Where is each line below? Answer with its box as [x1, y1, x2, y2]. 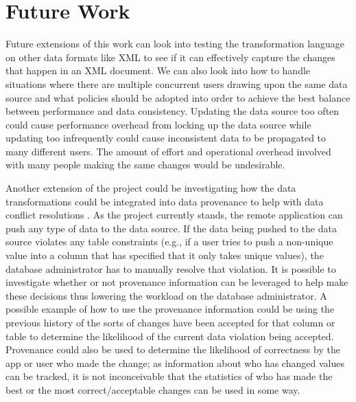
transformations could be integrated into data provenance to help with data [5, 194, 324, 208]
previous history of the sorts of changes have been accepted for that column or [5, 315, 335, 329]
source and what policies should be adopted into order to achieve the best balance [5, 90, 351, 104]
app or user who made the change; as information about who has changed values [5, 355, 344, 370]
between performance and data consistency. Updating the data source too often [5, 104, 340, 118]
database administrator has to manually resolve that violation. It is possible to [5, 261, 336, 276]
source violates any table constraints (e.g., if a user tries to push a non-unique [5, 234, 333, 249]
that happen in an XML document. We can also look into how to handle [5, 63, 311, 78]
